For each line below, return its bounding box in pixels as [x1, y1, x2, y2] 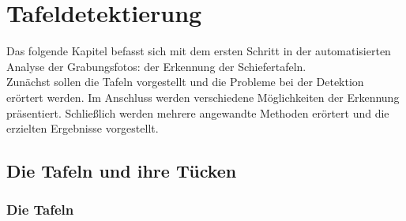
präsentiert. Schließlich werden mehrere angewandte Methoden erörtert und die [6, 104, 389, 121]
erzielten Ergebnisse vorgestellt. [6, 120, 159, 137]
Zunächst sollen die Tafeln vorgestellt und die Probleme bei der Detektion [6, 73, 364, 90]
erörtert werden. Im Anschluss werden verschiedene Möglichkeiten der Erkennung [6, 88, 400, 105]
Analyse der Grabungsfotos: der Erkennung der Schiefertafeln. [6, 58, 306, 74]
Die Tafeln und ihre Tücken [6, 159, 237, 183]
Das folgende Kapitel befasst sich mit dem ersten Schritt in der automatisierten [6, 43, 391, 59]
